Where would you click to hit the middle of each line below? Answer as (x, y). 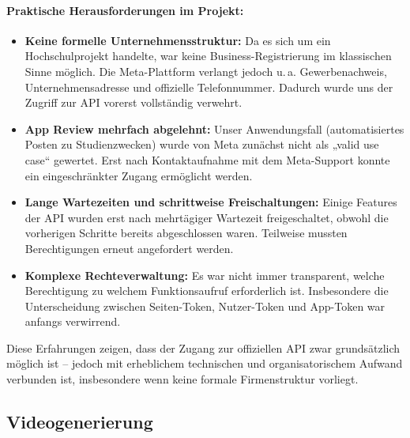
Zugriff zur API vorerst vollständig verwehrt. (134, 102)
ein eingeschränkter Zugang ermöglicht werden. (139, 175)
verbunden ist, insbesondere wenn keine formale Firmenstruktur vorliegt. (182, 379)
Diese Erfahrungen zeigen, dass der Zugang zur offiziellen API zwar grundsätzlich (203, 347)
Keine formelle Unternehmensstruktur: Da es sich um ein (178, 40)
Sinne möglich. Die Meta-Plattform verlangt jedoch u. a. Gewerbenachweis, (206, 71)
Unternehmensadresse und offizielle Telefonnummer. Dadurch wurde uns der (209, 87)
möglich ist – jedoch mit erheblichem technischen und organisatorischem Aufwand (205, 363)
